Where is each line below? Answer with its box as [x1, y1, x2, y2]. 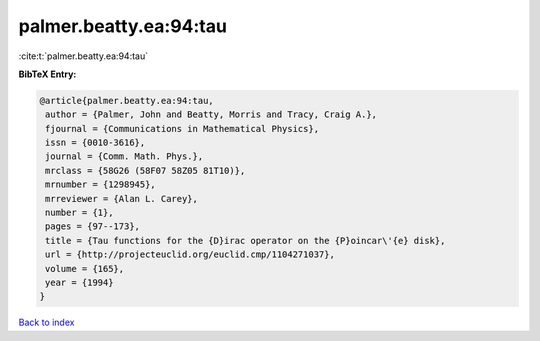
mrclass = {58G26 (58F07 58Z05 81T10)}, [45, 165, 246, 176]
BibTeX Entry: [18, 68, 77, 80]
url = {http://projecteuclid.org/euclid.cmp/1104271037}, [45, 249, 335, 260]
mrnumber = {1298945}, [45, 179, 157, 190]
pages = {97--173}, [45, 221, 140, 232]
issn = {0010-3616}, [45, 137, 146, 149]
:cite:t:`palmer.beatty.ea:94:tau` [18, 50, 149, 62]
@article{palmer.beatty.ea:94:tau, [39, 95, 214, 106]
